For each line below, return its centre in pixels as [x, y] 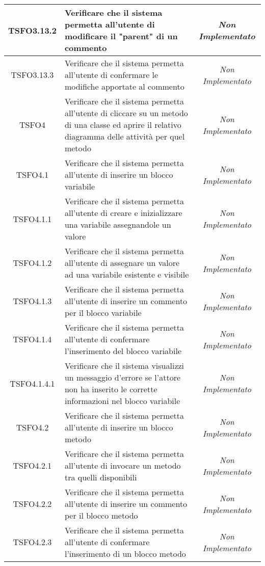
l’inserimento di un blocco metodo [125, 554]
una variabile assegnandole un [118, 224]
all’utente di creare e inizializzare [123, 213]
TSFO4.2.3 [32, 542]
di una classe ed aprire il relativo [123, 125]
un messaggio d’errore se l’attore [123, 377]
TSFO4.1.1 [32, 219]
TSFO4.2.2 [32, 504]
